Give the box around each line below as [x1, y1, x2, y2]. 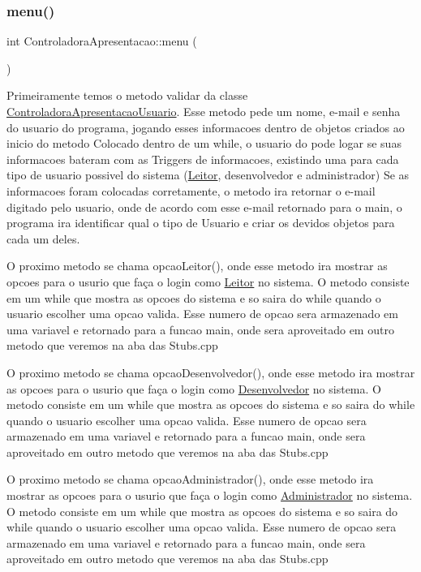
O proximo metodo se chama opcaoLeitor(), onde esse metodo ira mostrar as [6, 257, 388, 274]
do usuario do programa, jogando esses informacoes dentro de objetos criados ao [6, 118, 405, 135]
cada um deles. [6, 230, 80, 247]
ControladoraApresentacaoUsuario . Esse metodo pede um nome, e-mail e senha [6, 103, 401, 119]
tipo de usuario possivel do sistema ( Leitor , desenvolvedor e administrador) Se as [6, 166, 410, 183]
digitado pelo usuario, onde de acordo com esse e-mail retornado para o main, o [6, 198, 402, 215]
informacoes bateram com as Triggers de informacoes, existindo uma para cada [6, 150, 399, 167]
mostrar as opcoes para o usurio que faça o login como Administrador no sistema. [6, 487, 413, 504]
